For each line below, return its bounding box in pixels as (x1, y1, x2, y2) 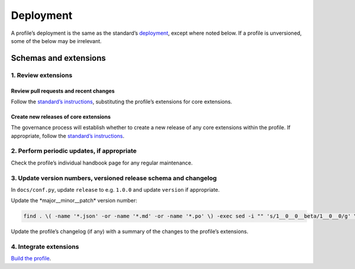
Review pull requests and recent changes (11, 87, 115, 94)
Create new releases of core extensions (11, 113, 111, 120)
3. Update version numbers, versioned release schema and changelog (11, 174, 217, 182)
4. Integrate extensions (11, 242, 79, 251)
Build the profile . (11, 255, 51, 262)
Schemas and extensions (11, 53, 106, 63)
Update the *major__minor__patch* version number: (11, 197, 137, 204)
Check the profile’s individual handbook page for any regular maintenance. (11, 159, 193, 166)
